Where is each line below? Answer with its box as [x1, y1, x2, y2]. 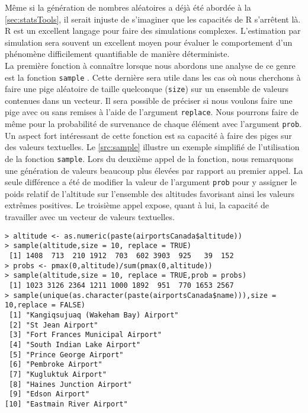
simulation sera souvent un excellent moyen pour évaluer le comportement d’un [5, 36, 293, 48]
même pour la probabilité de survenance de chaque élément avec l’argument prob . [5, 117, 301, 130]
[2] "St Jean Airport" [9, 320, 98, 329]
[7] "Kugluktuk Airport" [9, 370, 107, 379]
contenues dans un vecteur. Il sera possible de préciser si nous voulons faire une [5, 94, 293, 106]
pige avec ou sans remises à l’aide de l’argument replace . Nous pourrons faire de [5, 106, 299, 118]
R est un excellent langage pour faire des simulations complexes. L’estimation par [5, 24, 301, 37]
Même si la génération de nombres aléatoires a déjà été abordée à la [5, 1, 251, 13]
